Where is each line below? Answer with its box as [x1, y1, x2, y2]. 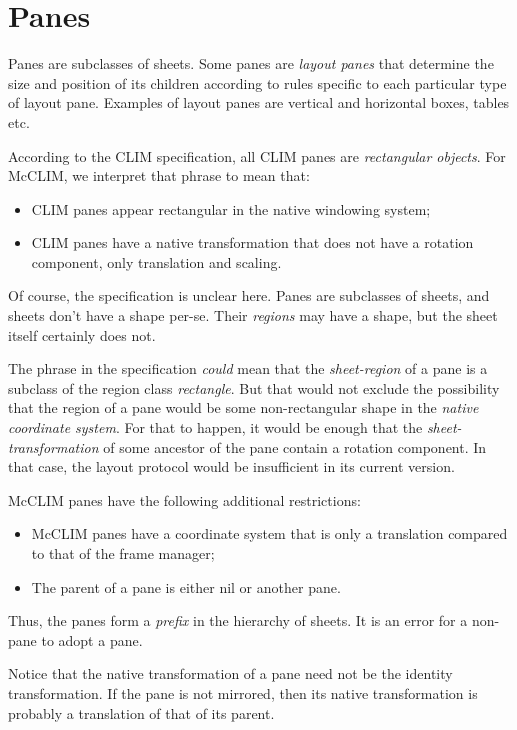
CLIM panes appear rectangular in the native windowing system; [31, 198, 431, 219]
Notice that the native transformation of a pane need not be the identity [8, 663, 453, 684]
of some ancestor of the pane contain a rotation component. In [103, 436, 487, 457]
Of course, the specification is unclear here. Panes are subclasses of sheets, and [8, 285, 490, 306]
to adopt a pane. [41, 629, 143, 650]
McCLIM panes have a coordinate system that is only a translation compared [31, 523, 508, 544]
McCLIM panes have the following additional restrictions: [8, 489, 361, 510]
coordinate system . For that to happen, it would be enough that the [8, 417, 423, 438]
